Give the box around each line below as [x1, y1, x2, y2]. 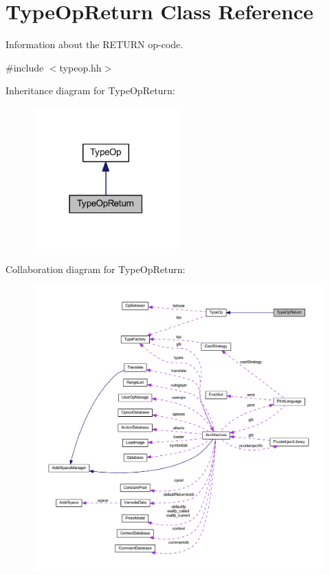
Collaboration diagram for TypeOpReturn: [5, 262, 186, 276]
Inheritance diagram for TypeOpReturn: [5, 83, 175, 98]
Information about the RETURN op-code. [5, 37, 184, 52]
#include [5, 60, 44, 74]
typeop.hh [59, 60, 102, 74]
